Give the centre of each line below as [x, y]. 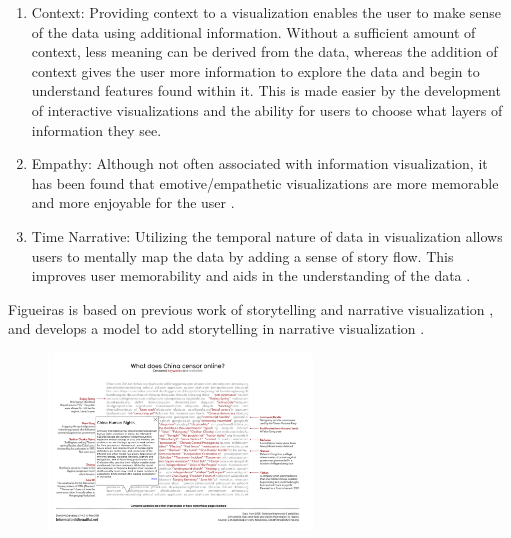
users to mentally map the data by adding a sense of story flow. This [242, 255]
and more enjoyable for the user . [133, 202]
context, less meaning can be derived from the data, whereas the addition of [264, 51]
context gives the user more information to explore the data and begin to [255, 70]
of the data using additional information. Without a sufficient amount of [253, 31]
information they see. [96, 129]
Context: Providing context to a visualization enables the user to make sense [266, 12]
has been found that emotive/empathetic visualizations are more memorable [265, 182]
